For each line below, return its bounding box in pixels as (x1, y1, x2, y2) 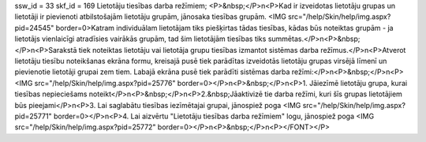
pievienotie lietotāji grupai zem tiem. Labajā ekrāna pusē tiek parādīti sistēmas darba (14, 67, 290, 77)
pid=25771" (14, 111, 52, 121)
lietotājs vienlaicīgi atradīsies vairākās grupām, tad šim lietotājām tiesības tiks (14, 34, 267, 43)
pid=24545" (14, 23, 54, 32)
